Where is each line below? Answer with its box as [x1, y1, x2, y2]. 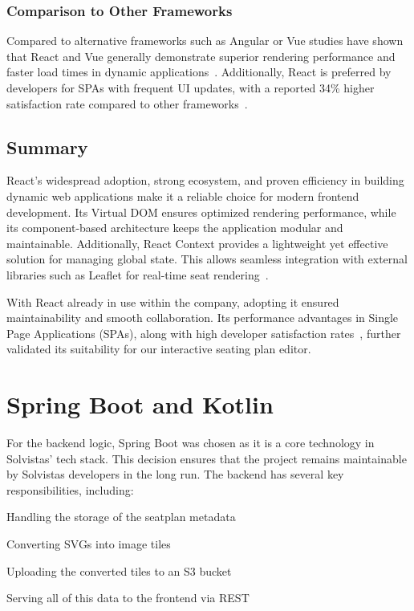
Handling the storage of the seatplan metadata [6, 508, 236, 525]
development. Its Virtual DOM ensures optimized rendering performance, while [6, 203, 396, 220]
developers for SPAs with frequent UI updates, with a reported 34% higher [6, 79, 375, 96]
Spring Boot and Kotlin [6, 388, 274, 421]
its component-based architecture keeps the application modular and [6, 219, 343, 236]
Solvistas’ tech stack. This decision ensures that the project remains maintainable [6, 450, 407, 466]
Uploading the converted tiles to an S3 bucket [6, 562, 232, 579]
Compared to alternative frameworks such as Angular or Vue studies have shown [6, 32, 404, 49]
